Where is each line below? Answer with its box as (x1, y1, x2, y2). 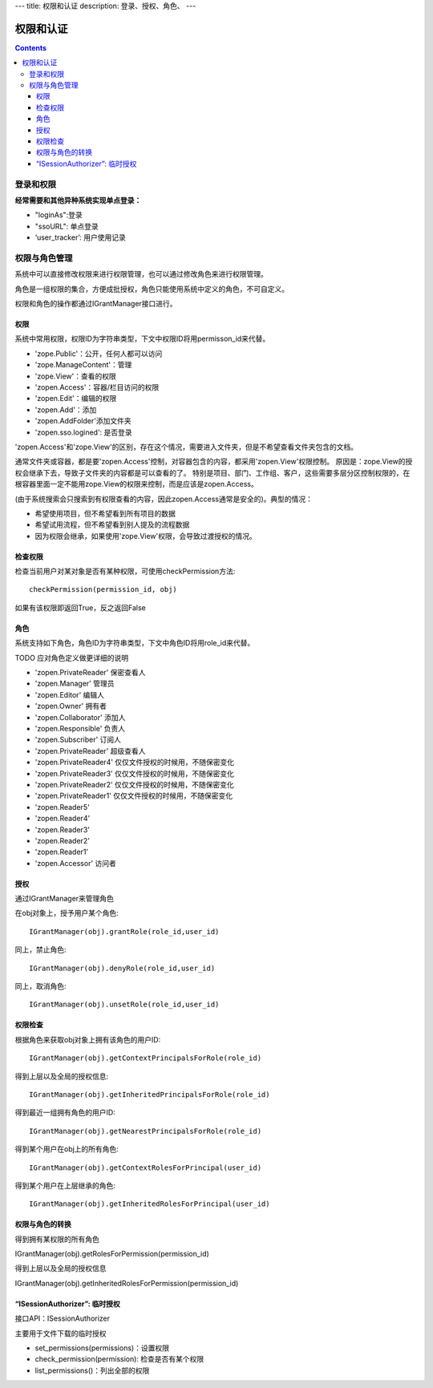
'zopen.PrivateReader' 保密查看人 (34, 668, 146, 678)
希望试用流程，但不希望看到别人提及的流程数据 (34, 520, 190, 529)
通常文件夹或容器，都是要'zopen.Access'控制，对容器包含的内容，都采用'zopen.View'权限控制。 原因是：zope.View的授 (14, 457, 413, 467)
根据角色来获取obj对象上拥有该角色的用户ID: (14, 1034, 161, 1044)
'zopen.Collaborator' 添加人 (34, 712, 126, 722)
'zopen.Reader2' (34, 836, 90, 845)
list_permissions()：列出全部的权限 (34, 1366, 150, 1375)
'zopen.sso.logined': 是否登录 (34, 427, 132, 437)
